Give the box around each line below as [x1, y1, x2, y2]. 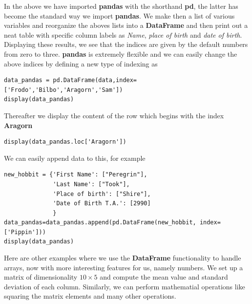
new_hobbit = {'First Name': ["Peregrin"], [4, 171, 147, 178]
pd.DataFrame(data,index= [53, 77, 137, 84]
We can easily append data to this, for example [4, 152, 146, 163]
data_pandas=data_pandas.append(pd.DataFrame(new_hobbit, [4, 219, 196, 226]
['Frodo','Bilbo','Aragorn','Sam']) [4, 86, 123, 93]
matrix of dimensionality [4, 272, 78, 282]
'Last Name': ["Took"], [53, 180, 130, 188]
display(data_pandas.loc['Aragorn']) [4, 138, 126, 146]
